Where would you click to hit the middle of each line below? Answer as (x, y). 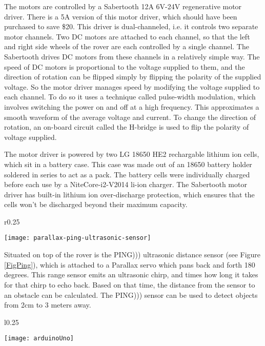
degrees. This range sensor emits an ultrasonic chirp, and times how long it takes (131, 274)
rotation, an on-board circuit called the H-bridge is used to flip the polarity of (127, 127)
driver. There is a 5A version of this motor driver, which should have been (121, 16)
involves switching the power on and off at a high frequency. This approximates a (132, 106)
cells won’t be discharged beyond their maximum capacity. (96, 204)
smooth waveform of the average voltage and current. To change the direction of (130, 117)
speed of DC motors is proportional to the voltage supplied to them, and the (125, 66)
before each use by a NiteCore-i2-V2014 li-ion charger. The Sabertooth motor (126, 184)
